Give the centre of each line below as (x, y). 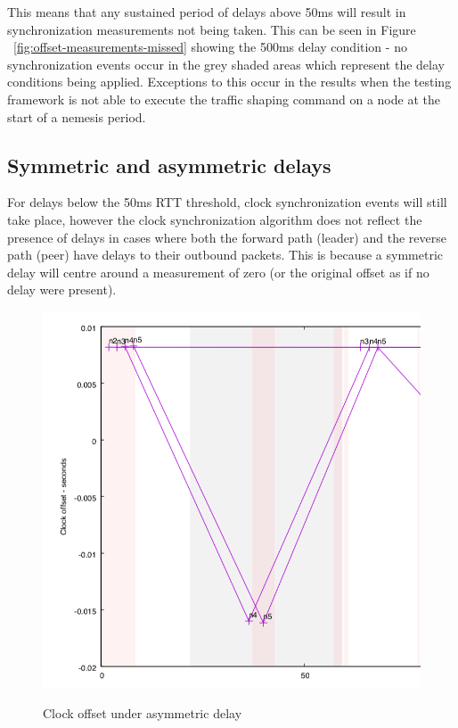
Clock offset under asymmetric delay (143, 712)
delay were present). (62, 290)
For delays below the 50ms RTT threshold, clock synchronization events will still (227, 202)
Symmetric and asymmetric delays (169, 165)
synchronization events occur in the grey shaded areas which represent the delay (226, 64)
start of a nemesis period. (77, 116)
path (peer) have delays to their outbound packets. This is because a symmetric (225, 255)
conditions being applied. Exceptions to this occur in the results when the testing (229, 82)
